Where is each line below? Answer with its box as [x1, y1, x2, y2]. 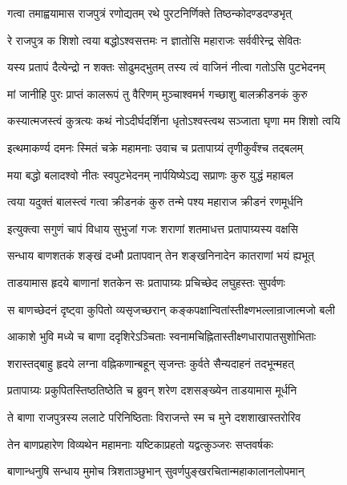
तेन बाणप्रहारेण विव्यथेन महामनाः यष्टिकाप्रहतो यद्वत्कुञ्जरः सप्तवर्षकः [7, 435, 273, 452]
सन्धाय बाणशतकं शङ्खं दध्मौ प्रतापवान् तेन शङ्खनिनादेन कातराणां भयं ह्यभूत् [7, 247, 314, 264]
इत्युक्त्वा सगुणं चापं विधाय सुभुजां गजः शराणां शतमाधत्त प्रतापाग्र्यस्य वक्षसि [7, 220, 298, 236]
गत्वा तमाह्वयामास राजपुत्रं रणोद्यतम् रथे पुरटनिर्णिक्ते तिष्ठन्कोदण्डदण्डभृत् [7, 5, 292, 21]
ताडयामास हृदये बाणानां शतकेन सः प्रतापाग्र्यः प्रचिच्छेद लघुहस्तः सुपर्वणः [7, 273, 285, 290]
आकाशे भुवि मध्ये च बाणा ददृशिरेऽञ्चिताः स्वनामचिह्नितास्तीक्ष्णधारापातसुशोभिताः [7, 328, 317, 345]
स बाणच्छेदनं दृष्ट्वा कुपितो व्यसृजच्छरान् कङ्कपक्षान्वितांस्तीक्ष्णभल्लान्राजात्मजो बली [7, 301, 335, 317]
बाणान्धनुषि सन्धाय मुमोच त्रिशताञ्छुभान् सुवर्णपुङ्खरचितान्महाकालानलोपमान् [7, 463, 305, 479]
